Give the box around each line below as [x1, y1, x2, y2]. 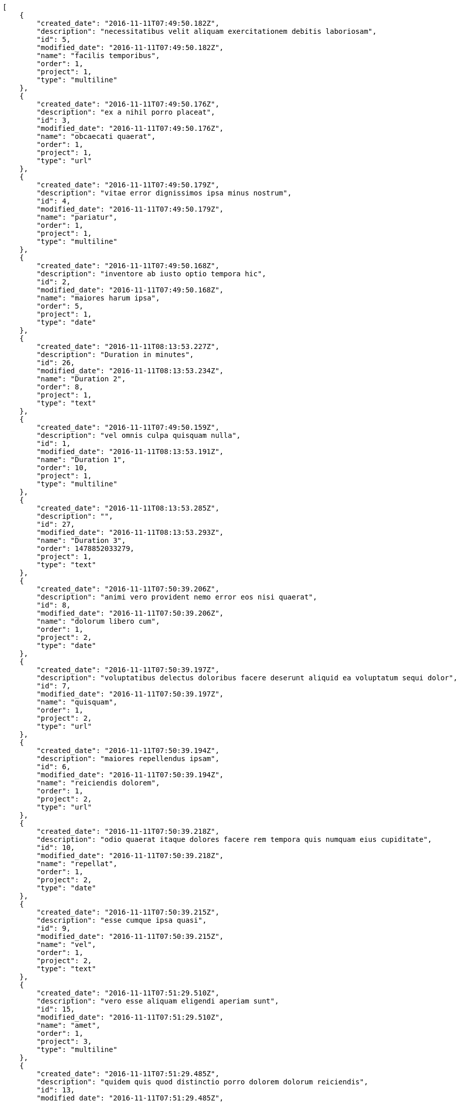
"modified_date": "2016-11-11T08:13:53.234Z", [36, 367, 224, 375]
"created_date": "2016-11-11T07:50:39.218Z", [36, 827, 219, 835]
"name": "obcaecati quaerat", [36, 132, 156, 140]
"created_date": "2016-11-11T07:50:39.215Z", [36, 908, 219, 916]
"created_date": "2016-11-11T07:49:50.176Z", [36, 100, 219, 108]
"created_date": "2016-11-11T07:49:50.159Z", [36, 423, 219, 431]
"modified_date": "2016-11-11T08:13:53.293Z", [36, 528, 224, 536]
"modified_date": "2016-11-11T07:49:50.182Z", [36, 43, 224, 52]
